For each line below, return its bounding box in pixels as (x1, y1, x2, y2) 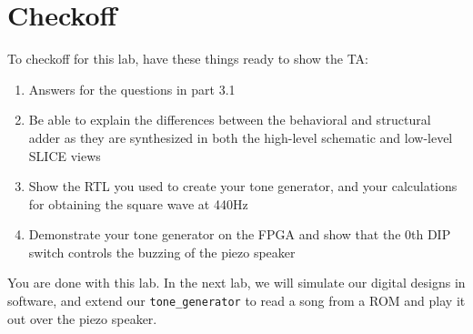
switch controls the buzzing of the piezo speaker (28, 242, 296, 261)
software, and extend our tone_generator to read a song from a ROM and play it (7, 291, 466, 310)
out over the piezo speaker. (7, 309, 157, 328)
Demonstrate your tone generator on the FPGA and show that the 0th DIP (28, 225, 451, 244)
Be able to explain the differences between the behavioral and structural (28, 110, 431, 129)
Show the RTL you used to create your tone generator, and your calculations (28, 177, 458, 196)
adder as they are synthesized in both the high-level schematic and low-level (28, 127, 453, 147)
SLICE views (28, 146, 101, 165)
